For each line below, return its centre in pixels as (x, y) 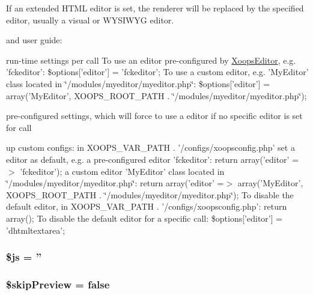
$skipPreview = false (58, 284)
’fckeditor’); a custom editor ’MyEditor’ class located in (122, 171)
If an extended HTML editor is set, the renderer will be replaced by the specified (155, 8)
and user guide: (34, 40)
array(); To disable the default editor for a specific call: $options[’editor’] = (144, 218)
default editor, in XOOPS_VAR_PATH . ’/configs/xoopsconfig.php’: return (147, 206)
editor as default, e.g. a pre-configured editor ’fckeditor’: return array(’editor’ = (153, 159)
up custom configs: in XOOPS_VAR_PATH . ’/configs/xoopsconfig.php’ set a (150, 147)
